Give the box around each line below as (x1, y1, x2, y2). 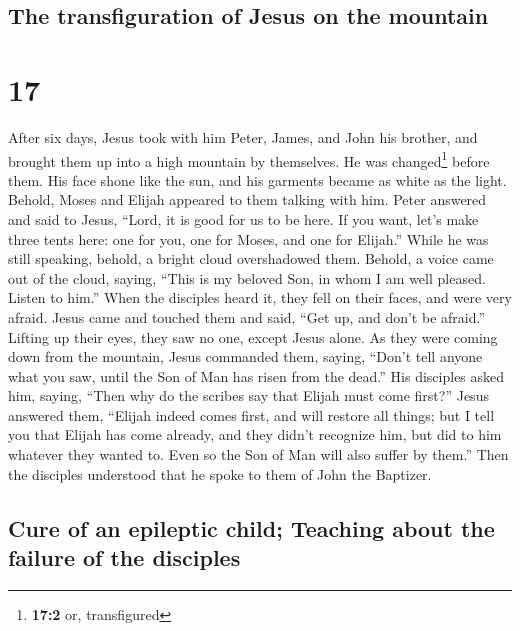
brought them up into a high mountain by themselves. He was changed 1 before (8, 147, 490, 171)
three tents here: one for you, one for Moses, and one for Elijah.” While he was (8, 228, 489, 249)
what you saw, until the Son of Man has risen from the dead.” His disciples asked (8, 365, 505, 386)
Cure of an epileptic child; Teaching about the (8, 512, 495, 543)
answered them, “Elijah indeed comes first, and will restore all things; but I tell (8, 404, 495, 425)
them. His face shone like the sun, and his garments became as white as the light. (8, 169, 507, 190)
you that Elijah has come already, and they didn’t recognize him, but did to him (8, 424, 502, 445)
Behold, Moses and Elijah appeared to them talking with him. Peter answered (8, 189, 487, 210)
